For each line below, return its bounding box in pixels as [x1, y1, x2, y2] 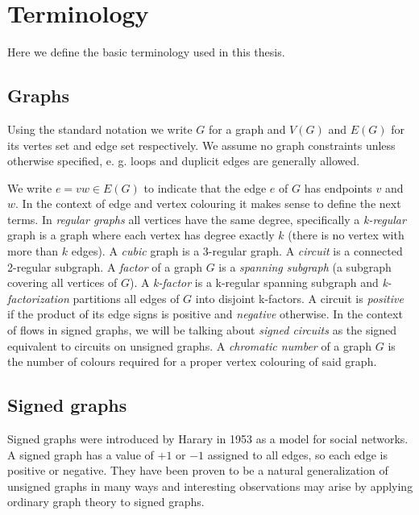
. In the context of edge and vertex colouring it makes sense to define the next [15, 195, 401, 212]
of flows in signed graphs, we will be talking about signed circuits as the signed [7, 322, 397, 338]
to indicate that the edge [143, 179, 267, 196]
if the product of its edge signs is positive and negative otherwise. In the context [7, 305, 403, 322]
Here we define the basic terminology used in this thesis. [7, 44, 285, 60]
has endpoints [304, 179, 372, 196]
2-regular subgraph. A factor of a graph [7, 258, 202, 275]
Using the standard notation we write [7, 120, 193, 137]
